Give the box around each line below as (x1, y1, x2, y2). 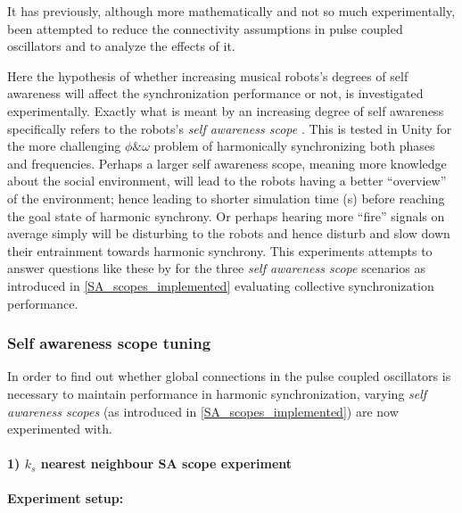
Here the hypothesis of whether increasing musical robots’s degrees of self (7, 66, 408, 85)
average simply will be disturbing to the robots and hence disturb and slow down (7, 224, 450, 243)
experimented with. (7, 419, 112, 438)
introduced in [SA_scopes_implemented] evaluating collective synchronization (7, 276, 434, 294)
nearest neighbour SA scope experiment (40, 454, 293, 473)
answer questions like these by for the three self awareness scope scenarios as (7, 259, 425, 277)
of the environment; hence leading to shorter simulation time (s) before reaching (7, 188, 445, 207)
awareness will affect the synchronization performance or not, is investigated (7, 84, 424, 103)
